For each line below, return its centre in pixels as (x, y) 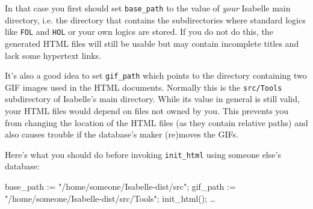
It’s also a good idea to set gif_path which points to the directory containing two (156, 75)
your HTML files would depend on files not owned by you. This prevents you (147, 111)
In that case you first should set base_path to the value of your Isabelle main (148, 8)
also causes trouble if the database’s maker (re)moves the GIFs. (122, 134)
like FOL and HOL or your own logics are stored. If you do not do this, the (139, 32)
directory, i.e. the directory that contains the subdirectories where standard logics (155, 20)
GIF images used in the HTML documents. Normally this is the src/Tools (144, 87)
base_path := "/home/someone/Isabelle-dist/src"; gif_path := (120, 186)
